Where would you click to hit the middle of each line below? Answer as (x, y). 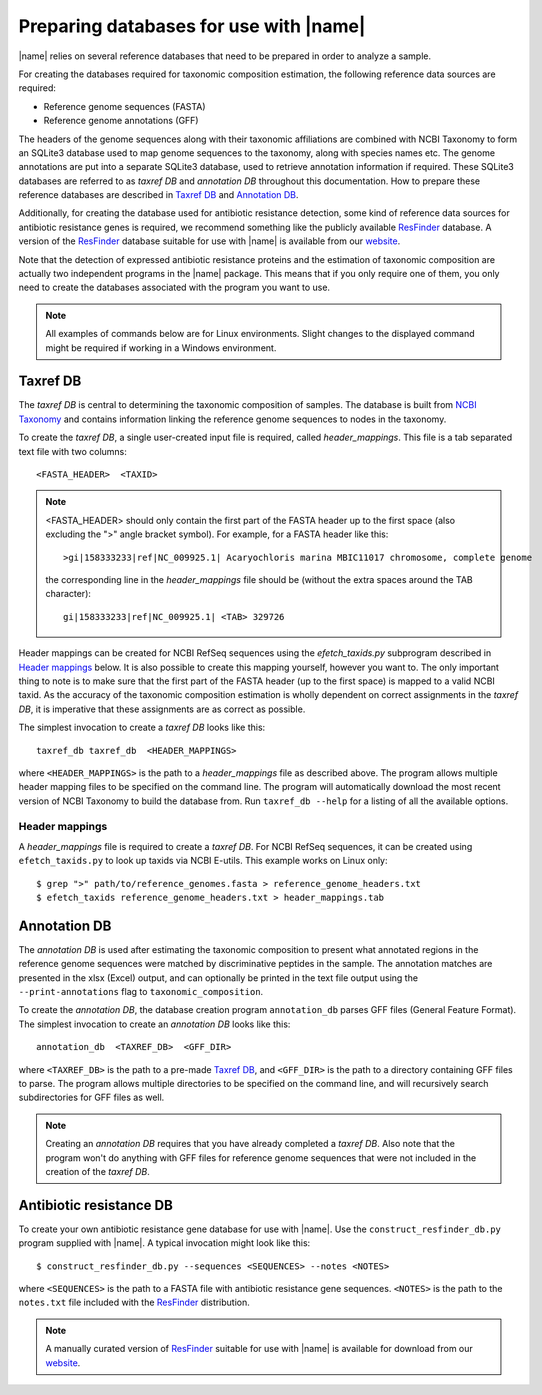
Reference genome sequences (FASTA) (124, 106)
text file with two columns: (72, 451)
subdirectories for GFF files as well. (91, 1097)
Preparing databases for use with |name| (192, 26)
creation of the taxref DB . (97, 1171)
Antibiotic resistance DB (96, 1205)
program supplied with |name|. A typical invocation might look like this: (164, 1243)
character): (68, 594)
